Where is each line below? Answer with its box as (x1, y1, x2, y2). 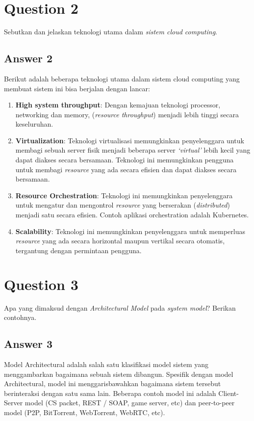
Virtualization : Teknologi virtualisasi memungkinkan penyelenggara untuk (15, 135, 244, 145)
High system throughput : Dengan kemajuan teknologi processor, (15, 100, 221, 110)
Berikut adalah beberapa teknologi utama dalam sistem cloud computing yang (4, 73, 240, 83)
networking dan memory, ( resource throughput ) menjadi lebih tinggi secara (15, 109, 239, 119)
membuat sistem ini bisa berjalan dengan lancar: (4, 83, 150, 93)
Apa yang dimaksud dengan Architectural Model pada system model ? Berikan (4, 302, 236, 313)
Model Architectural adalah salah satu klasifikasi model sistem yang (4, 359, 209, 369)
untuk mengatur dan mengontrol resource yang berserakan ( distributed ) (15, 200, 230, 210)
